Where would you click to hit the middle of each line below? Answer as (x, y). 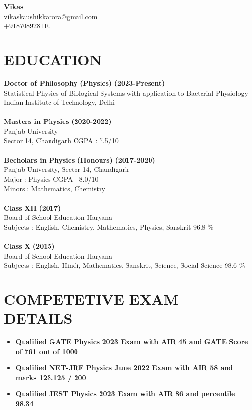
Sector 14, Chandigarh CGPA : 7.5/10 (61, 140)
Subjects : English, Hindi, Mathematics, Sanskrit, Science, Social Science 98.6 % (125, 265)
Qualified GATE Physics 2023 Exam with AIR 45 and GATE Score (132, 342)
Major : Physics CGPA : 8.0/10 (51, 179)
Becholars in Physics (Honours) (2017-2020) (80, 159)
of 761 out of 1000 (47, 351)
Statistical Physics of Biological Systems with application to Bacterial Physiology (126, 92)
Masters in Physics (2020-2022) (58, 121)
